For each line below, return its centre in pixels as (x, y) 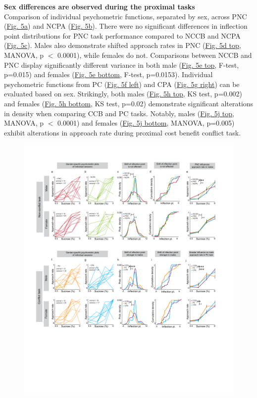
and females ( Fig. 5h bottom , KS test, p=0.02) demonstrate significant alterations (129, 103)
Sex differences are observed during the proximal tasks (100, 6)
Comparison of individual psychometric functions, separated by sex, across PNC (126, 16)
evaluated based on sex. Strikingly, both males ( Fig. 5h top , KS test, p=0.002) (123, 94)
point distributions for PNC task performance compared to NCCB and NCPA (122, 35)
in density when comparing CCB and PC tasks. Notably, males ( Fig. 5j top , (119, 113)
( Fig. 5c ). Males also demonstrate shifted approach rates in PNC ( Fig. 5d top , (123, 45)
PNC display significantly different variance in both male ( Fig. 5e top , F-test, (122, 65)
